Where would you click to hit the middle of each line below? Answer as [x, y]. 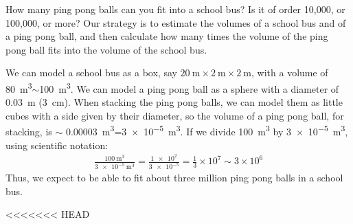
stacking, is [29, 132]
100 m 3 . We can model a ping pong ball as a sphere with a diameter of [189, 87]
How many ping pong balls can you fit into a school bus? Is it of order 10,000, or [175, 9]
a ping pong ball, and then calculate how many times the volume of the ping [167, 36]
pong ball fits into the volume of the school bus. [106, 49]
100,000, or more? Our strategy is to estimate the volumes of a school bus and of [176, 22]
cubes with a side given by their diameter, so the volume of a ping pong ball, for [175, 115]
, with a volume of [290, 72]
